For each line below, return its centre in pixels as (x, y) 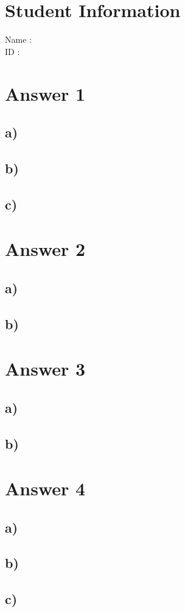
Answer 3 (45, 369)
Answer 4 (45, 488)
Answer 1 (45, 93)
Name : (18, 39)
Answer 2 (45, 249)
